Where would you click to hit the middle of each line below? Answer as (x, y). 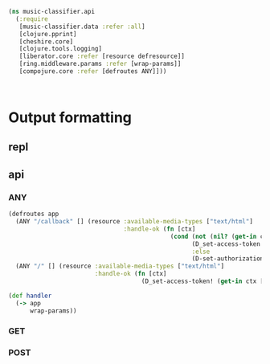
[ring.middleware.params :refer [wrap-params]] (100, 64)
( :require (32, 19)
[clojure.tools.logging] (61, 49)
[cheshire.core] (46, 41)
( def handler (30, 296)
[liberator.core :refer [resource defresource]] (102, 56)
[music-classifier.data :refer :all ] (82, 27)
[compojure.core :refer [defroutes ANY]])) (93, 72)
